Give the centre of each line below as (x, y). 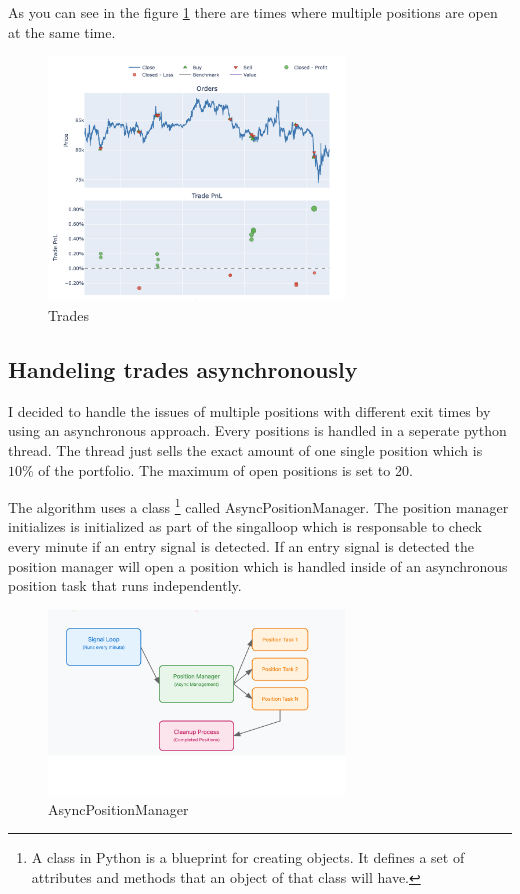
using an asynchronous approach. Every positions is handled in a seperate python (257, 430)
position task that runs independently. (125, 585)
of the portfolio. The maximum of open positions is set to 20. (225, 469)
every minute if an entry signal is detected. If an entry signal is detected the (241, 546)
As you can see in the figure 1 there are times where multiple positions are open (253, 12)
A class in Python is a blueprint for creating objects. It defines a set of (248, 857)
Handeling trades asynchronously (183, 368)
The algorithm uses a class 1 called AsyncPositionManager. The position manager (258, 505)
